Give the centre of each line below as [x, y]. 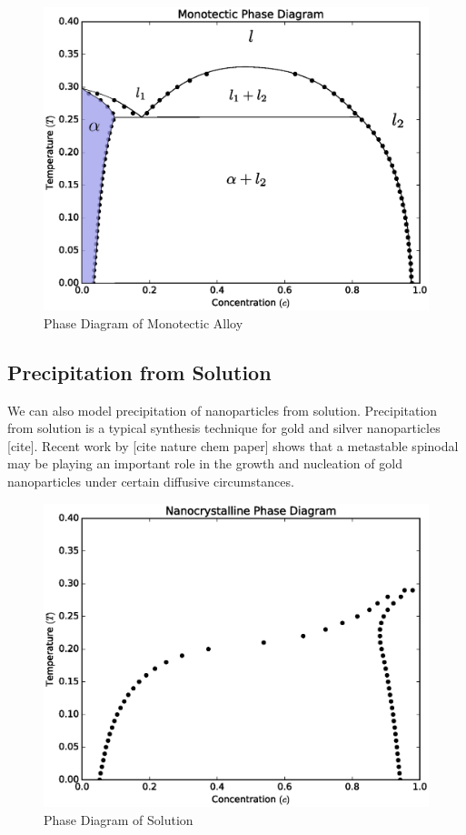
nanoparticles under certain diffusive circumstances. [151, 482]
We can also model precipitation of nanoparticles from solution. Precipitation [223, 410]
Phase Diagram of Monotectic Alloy [144, 322]
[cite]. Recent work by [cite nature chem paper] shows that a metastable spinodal [233, 445]
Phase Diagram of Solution [119, 819]
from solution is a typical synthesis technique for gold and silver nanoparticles [224, 428]
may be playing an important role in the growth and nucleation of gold [205, 463]
